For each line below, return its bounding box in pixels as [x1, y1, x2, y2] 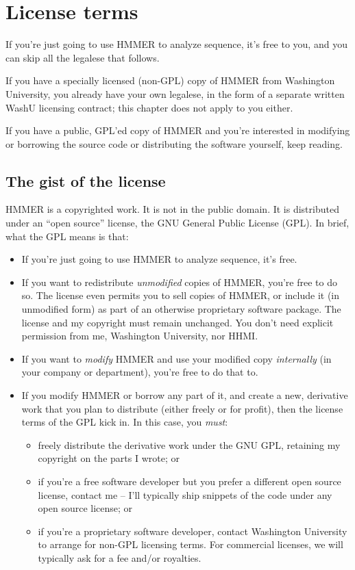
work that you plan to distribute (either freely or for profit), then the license [21, 401, 343, 415]
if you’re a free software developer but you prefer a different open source [38, 474, 341, 488]
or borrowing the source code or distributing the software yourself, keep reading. [5, 136, 343, 151]
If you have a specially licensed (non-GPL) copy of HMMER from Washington [5, 73, 335, 88]
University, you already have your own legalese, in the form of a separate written [5, 86, 345, 101]
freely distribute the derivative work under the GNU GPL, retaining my [38, 437, 341, 452]
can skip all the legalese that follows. [5, 50, 160, 64]
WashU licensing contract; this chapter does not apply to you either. [5, 100, 293, 114]
